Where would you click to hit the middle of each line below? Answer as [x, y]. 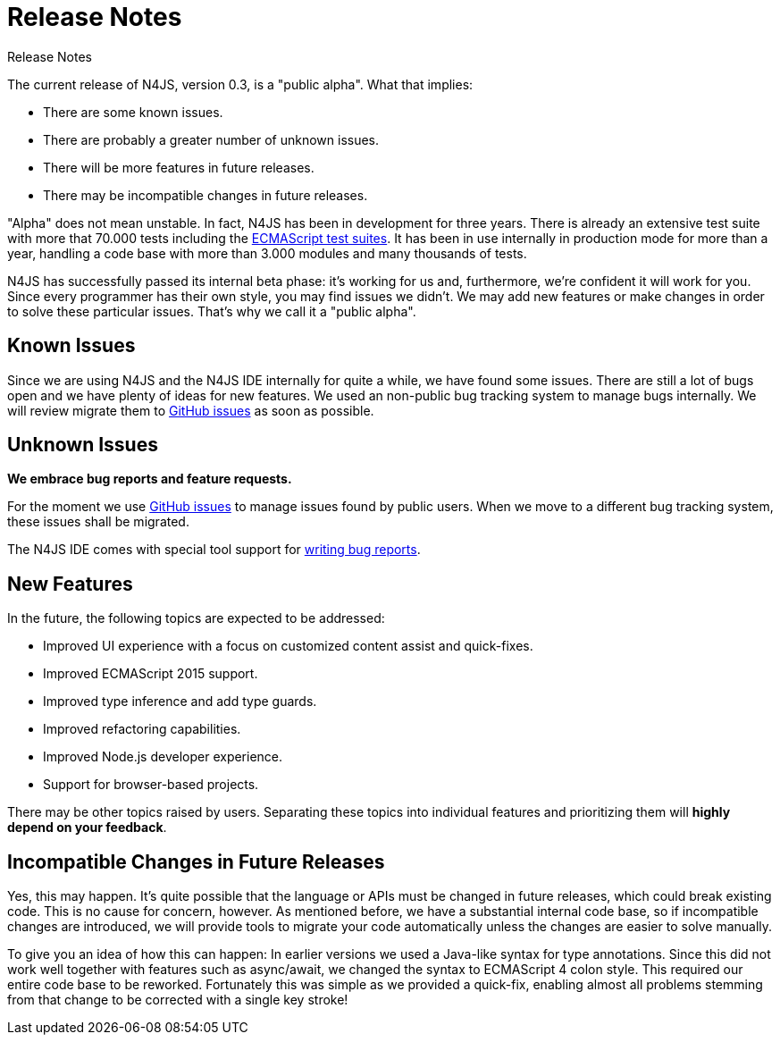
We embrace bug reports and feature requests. [150, 479]
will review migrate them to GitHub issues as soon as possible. [191, 410]
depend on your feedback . [87, 828]
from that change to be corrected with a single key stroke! [178, 1000]
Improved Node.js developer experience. [163, 757]
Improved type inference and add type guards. [180, 702]
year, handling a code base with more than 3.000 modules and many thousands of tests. [267, 253]
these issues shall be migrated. [98, 522]
